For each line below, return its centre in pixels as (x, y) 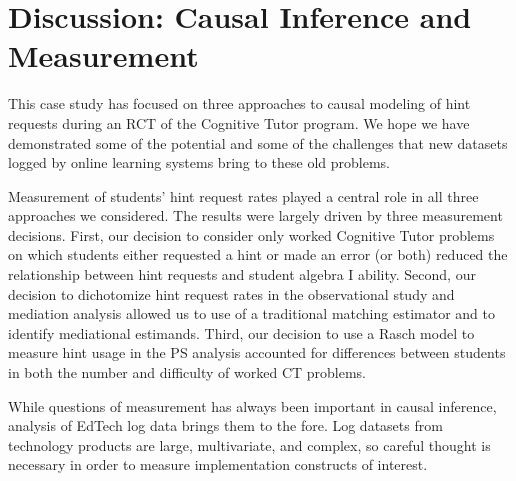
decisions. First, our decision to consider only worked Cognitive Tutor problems (251, 234)
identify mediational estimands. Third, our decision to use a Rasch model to (241, 332)
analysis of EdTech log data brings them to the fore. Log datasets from (225, 425)
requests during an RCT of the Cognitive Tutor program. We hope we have (239, 122)
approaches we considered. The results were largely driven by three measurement (255, 215)
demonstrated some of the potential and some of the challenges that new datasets (258, 142)
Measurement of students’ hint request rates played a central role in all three (243, 195)
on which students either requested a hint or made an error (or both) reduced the (258, 254)
